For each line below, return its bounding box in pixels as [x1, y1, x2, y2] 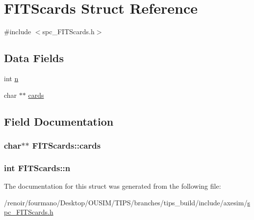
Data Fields [4, 50, 64, 66]
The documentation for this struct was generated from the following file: [4, 180, 221, 191]
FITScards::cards [32, 139, 101, 151]
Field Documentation [4, 113, 114, 129]
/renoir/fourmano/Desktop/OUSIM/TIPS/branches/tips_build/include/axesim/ [4, 197, 248, 207]
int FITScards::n [4, 161, 71, 174]
